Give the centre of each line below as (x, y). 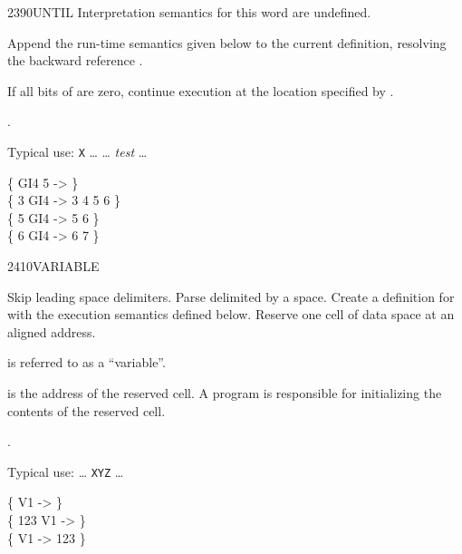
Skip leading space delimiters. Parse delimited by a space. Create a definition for (231, 296)
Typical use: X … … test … (77, 151)
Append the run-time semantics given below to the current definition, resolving (227, 42)
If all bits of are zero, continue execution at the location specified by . (201, 90)
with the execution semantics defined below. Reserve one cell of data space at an (231, 314)
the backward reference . (75, 60)
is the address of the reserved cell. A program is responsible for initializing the (225, 392)
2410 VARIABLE (53, 266)
